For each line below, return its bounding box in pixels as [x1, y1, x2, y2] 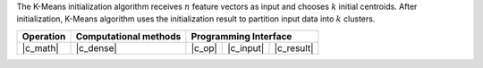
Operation [21, 30, 66, 42]
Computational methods [75, 30, 182, 42]
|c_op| [191, 41, 218, 54]
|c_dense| [75, 41, 118, 54]
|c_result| [274, 41, 314, 54]
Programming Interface [191, 30, 292, 42]
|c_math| [21, 41, 60, 54]
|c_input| [226, 41, 265, 54]
